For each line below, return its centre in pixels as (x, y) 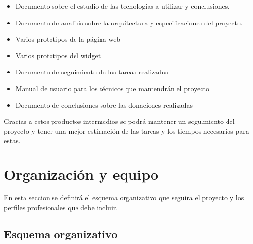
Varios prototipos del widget (58, 55)
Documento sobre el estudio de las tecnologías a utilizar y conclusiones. (123, 6)
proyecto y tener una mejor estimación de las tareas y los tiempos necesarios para (126, 131)
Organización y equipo (81, 174)
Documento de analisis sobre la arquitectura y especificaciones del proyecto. (129, 22)
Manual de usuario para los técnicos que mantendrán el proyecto (112, 88)
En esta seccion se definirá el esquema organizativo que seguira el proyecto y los (124, 198)
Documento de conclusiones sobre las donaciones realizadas (104, 105)
